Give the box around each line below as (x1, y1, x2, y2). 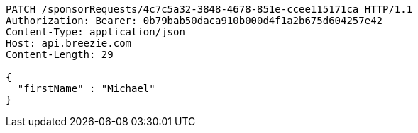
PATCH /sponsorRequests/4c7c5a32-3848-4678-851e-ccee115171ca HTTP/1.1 (6, 4, 413, 15)
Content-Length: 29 (6, 49, 114, 60)
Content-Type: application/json (6, 26, 185, 37)
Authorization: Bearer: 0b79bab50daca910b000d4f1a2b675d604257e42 (6, 15, 383, 26)
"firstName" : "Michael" (17, 83, 155, 94)
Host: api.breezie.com (6, 37, 132, 49)
